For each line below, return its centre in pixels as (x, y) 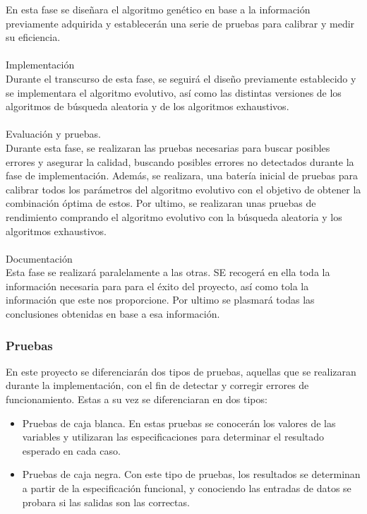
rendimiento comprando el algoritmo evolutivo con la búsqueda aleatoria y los (174, 216)
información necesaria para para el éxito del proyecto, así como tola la (157, 286)
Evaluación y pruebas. (53, 134)
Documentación (39, 258)
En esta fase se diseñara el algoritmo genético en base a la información (158, 9)
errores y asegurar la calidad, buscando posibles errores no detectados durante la (180, 161)
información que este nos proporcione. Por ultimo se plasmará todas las (160, 300)
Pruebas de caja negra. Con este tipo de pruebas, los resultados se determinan (191, 474)
